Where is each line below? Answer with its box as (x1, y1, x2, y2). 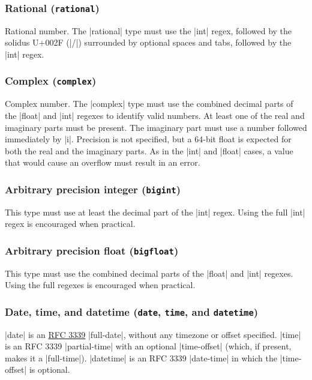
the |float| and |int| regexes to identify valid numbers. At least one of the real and (5, 109, 305, 121)
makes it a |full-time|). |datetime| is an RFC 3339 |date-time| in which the (5, 351, 277, 364)
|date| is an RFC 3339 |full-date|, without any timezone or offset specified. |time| (5, 328, 301, 340)
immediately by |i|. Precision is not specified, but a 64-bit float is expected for (5, 133, 292, 145)
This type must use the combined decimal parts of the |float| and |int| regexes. (5, 267, 293, 279)
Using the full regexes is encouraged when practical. (5, 279, 196, 291)
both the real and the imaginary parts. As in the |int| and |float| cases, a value (5, 144, 293, 157)
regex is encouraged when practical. (5, 217, 136, 230)
